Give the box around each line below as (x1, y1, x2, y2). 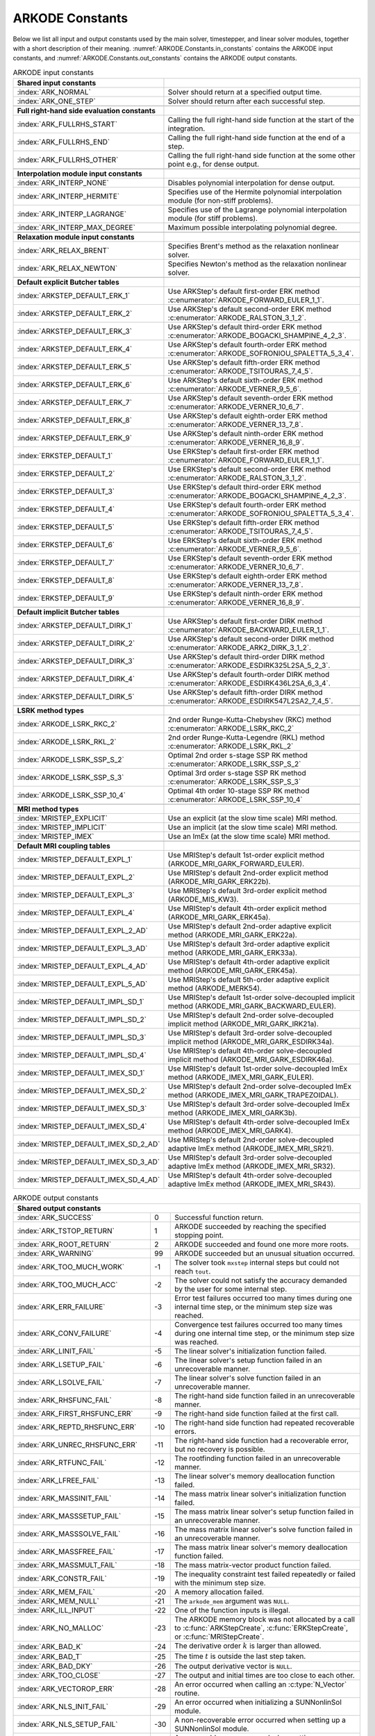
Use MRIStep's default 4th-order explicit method (167, 903, 327, 913)
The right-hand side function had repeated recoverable (174, 1418, 355, 1428)
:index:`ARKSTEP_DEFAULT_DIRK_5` (17, 692, 135, 701)
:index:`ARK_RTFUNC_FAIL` (17, 1458, 107, 1468)
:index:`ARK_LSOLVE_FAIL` (17, 1378, 105, 1387)
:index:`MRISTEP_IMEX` (17, 832, 94, 842)
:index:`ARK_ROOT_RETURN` (17, 1240, 112, 1249)
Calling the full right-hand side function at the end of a (167, 133, 345, 142)
